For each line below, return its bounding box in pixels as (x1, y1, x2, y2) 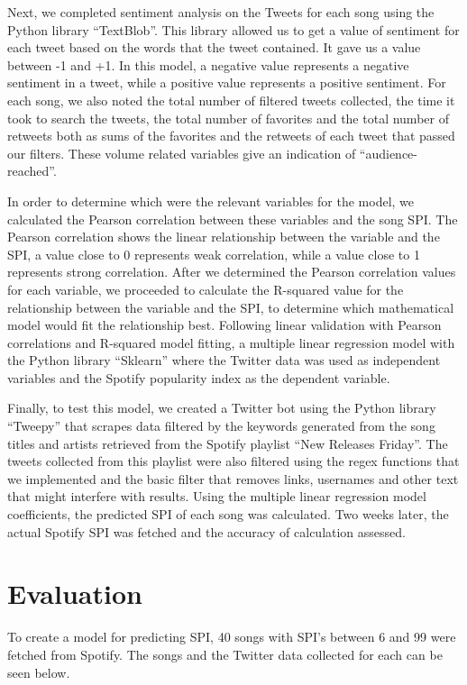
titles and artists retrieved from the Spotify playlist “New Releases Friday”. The (7, 434, 448, 452)
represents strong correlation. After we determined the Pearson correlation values (7, 262, 456, 281)
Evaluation (7, 575, 142, 612)
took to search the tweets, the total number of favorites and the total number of (7, 108, 449, 127)
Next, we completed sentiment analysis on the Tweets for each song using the (7, 3, 435, 21)
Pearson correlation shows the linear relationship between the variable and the (7, 227, 440, 246)
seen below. (7, 662, 70, 681)
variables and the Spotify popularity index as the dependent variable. (7, 368, 390, 387)
